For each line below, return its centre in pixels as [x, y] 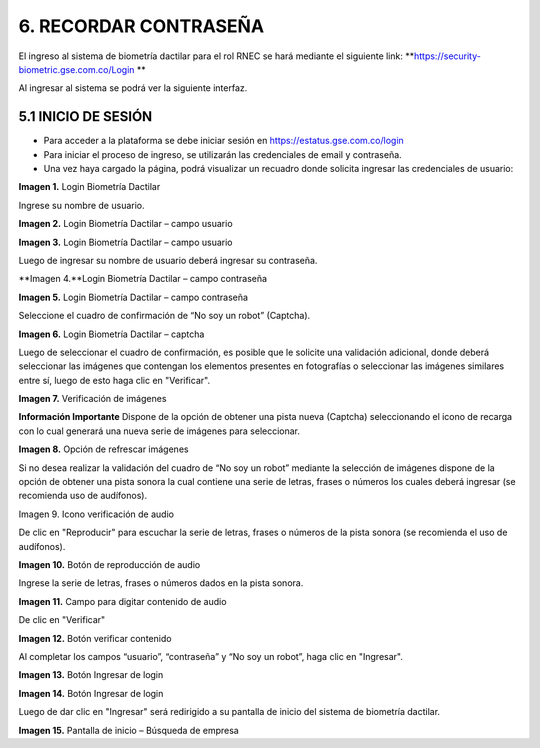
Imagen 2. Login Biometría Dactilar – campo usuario [126, 224]
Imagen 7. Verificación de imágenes [92, 399]
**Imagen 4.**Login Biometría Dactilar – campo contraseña [143, 279]
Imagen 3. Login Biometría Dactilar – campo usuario [125, 242]
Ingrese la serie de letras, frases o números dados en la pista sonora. [161, 583]
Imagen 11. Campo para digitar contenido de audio [122, 601]
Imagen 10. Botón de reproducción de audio [109, 564]
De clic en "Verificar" [62, 620]
